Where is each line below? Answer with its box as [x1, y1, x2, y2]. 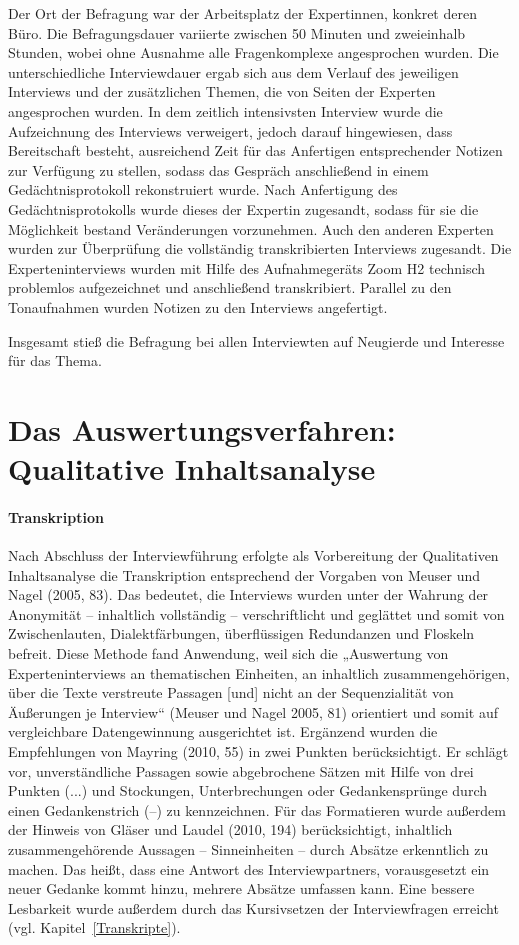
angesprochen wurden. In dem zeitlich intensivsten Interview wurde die [8, 100, 443, 121]
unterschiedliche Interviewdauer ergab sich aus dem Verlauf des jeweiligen [8, 61, 459, 82]
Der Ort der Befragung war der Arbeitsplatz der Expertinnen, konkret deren [8, 3, 477, 23]
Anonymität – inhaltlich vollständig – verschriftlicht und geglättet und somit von [8, 603, 505, 624]
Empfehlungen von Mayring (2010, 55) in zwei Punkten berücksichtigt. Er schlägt [8, 740, 509, 761]
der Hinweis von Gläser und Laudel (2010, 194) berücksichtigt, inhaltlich [8, 819, 453, 840]
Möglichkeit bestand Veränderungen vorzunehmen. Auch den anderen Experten [8, 218, 494, 239]
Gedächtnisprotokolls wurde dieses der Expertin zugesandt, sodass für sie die [8, 198, 479, 219]
